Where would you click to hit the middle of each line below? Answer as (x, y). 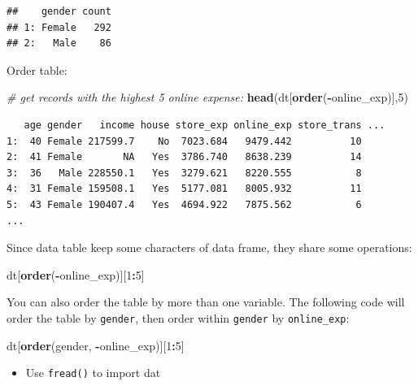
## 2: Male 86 (59, 43)
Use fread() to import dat (93, 373)
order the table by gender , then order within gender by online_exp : (178, 317)
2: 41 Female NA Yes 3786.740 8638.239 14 (184, 157)
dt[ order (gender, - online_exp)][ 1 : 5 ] (96, 345)
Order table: (37, 69)
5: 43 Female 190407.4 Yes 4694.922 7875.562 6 (184, 204)
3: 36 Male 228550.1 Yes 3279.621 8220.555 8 (184, 173)
